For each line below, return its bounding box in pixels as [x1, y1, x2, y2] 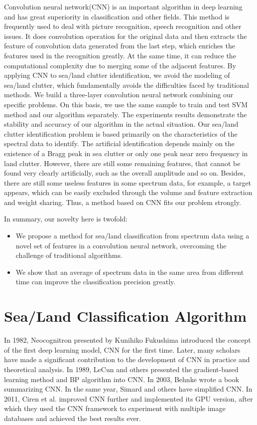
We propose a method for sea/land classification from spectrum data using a [15, 230, 250, 241]
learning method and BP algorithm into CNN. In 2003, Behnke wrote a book [4, 374, 240, 384]
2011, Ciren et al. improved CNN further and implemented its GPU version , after [4, 393, 253, 404]
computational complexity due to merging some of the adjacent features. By [4, 60, 236, 70]
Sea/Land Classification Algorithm [4, 306, 247, 326]
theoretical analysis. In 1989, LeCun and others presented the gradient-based [4, 364, 239, 374]
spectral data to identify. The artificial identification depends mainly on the [4, 138, 235, 149]
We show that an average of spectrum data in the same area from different [15, 266, 244, 277]
